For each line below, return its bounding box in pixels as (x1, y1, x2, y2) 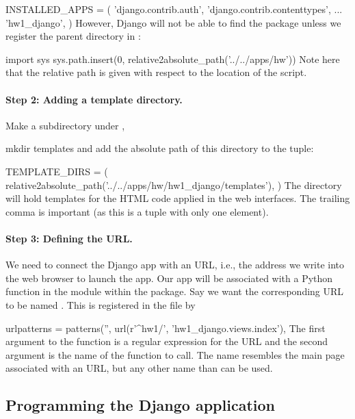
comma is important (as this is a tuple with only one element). (5, 204, 269, 218)
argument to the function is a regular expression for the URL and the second (5, 334, 328, 348)
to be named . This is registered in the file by (5, 297, 196, 312)
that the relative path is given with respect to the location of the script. (5, 65, 307, 79)
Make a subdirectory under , (5, 118, 125, 132)
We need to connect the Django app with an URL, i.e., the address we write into (5, 257, 345, 272)
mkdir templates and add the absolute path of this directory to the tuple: (5, 141, 314, 155)
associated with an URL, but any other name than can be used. (5, 361, 273, 375)
